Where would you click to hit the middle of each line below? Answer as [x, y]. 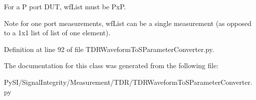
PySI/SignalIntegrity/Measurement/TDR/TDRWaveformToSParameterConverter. [128, 82]
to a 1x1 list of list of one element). [57, 33]
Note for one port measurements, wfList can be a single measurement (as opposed [128, 23]
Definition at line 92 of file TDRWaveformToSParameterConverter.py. [109, 49]
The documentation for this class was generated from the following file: [111, 65]
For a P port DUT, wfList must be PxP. [65, 6]
